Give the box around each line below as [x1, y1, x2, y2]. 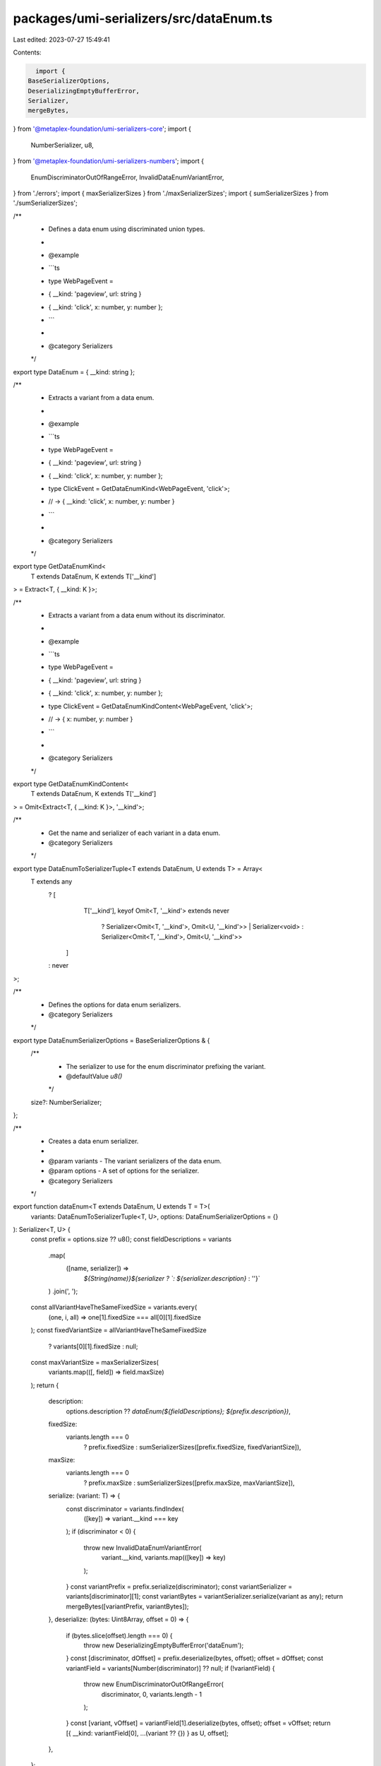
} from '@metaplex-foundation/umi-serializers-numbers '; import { [13, 157, 205, 165]
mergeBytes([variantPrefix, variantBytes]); [66, 1602, 189, 1611]
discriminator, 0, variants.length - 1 [101, 1690, 202, 1698]
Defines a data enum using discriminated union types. [48, 225, 205, 233]
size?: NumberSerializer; [30, 1098, 102, 1106]
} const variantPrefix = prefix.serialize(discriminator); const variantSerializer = [66, 1582, 293, 1591]
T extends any [30, 877, 73, 886]
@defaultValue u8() [66, 1072, 123, 1080]
